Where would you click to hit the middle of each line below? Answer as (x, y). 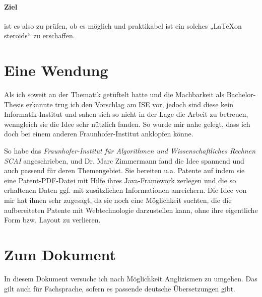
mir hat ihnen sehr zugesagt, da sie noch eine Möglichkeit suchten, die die (118, 200)
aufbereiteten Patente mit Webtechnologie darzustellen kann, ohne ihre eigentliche (131, 210)
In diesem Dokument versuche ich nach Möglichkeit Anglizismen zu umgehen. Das (131, 278)
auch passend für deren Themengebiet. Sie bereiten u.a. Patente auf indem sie (124, 170)
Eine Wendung (56, 70)
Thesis (14, 104)
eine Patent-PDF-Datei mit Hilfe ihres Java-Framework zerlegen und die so (120, 180)
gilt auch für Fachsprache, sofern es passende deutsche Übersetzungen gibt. (120, 288)
